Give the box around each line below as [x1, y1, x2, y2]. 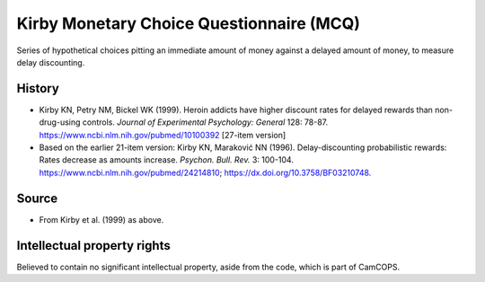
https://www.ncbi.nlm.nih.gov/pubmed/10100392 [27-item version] [39, 129, 287, 140]
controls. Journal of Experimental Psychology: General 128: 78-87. [82, 117, 329, 128]
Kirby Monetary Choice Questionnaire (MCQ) [16, 13, 361, 33]
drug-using [39, 117, 81, 128]
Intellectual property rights [16, 238, 171, 253]
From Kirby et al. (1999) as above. [39, 214, 164, 225]
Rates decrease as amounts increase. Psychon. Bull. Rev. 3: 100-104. [39, 154, 294, 165]
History [16, 81, 60, 96]
